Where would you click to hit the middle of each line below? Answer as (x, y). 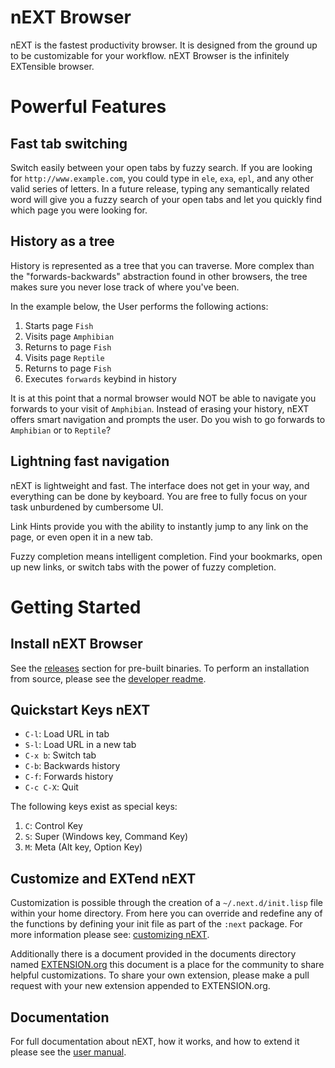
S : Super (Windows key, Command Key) (106, 837)
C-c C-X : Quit (51, 787)
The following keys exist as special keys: (94, 807)
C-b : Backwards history (72, 766)
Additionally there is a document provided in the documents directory (153, 954)
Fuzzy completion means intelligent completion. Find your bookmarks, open (166, 556)
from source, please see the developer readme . (108, 678)
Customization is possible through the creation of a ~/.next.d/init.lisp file (166, 903)
